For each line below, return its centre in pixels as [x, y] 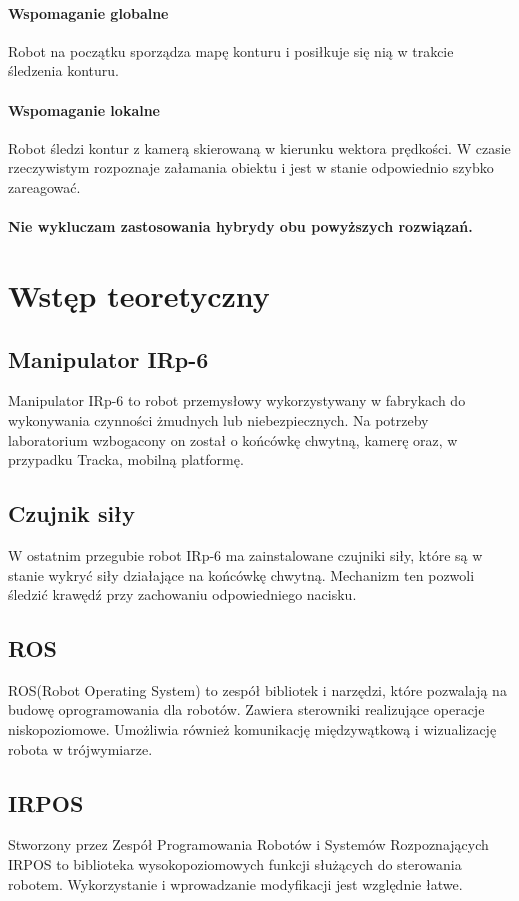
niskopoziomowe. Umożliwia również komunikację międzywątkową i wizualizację [252, 729]
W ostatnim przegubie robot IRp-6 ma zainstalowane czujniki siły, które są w [245, 554]
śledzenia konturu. [63, 70]
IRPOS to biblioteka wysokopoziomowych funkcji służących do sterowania [235, 864]
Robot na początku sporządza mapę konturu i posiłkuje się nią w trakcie [231, 50]
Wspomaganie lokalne [84, 109]
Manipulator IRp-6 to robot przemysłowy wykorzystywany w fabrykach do [237, 400]
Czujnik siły [71, 513]
